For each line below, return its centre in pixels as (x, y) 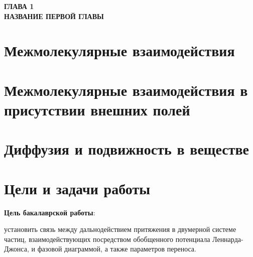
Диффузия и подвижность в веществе (126, 149)
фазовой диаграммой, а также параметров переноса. (117, 249)
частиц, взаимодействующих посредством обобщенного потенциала (107, 239)
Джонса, (17, 249)
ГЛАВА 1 (19, 6)
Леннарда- (228, 239)
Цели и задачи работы (77, 188)
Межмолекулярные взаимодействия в (126, 90)
